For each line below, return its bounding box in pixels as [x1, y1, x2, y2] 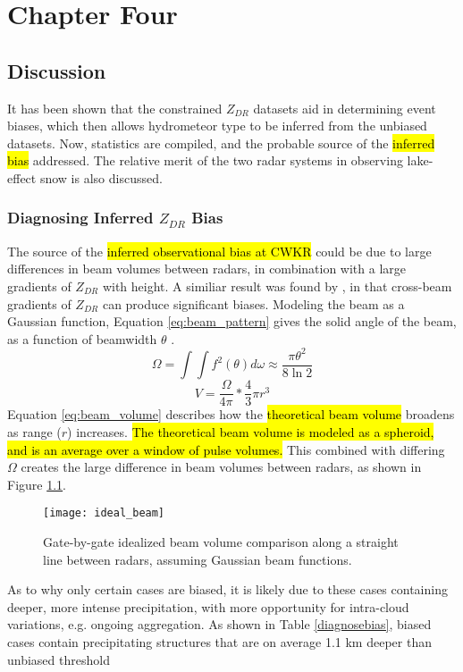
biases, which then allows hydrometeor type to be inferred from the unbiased [7, 116, 427, 135]
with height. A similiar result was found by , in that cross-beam [102, 276, 452, 295]
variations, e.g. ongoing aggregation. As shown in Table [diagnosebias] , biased [7, 615, 432, 634]
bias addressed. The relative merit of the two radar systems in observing [7, 151, 403, 170]
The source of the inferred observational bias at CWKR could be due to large [7, 241, 432, 260]
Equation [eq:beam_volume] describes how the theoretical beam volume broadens [7, 405, 455, 424]
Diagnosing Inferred [7, 206, 154, 229]
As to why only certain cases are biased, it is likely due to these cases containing [7, 580, 448, 599]
